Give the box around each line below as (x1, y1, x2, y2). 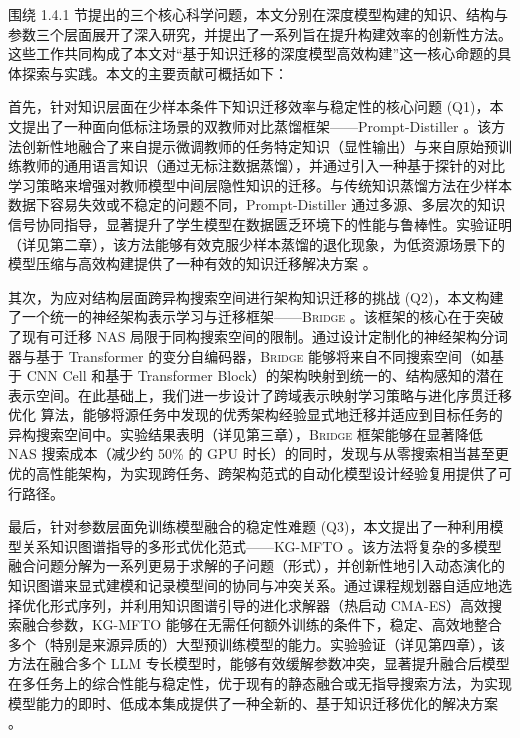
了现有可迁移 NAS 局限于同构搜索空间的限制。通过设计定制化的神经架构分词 (8, 325, 509, 346)
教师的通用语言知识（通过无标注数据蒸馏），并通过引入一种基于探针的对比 (21, 155, 505, 176)
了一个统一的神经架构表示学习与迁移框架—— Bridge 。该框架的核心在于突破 (8, 306, 504, 327)
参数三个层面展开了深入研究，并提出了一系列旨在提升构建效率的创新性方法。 (8, 23, 512, 44)
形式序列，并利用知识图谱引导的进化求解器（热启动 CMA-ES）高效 (49, 594, 489, 615)
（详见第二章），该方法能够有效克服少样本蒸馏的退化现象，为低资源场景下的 (8, 233, 505, 254)
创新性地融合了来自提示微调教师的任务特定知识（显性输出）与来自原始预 (21, 135, 498, 156)
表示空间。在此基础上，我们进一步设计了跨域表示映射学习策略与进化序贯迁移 (8, 384, 512, 405)
